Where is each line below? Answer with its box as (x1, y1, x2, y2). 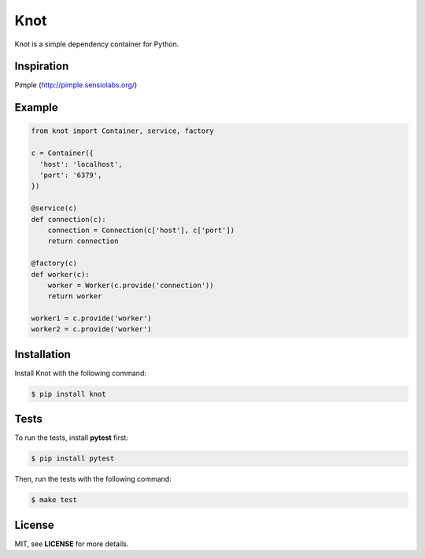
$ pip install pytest (31, 454, 115, 464)
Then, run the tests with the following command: (14, 475, 172, 484)
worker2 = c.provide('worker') (31, 325, 153, 334)
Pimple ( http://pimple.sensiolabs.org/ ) (14, 80, 138, 90)
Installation (14, 347, 71, 361)
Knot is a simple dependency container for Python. (14, 39, 179, 49)
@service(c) (31, 204, 78, 212)
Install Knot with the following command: (14, 368, 147, 378)
